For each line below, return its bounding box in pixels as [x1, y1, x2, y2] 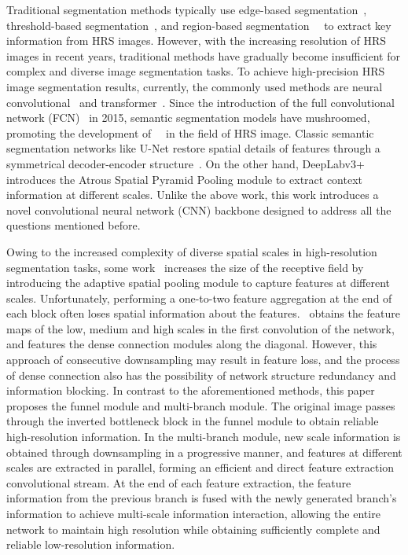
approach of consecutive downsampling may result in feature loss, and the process [6, 351, 400, 368]
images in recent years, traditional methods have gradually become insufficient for [6, 47, 400, 64]
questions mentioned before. [6, 217, 141, 233]
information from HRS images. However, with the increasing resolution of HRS [6, 32, 387, 49]
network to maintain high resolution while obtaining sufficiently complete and [6, 520, 380, 537]
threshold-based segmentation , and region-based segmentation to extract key [6, 17, 391, 33]
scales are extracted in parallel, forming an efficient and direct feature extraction [6, 459, 395, 476]
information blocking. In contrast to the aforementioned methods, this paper [6, 382, 375, 399]
